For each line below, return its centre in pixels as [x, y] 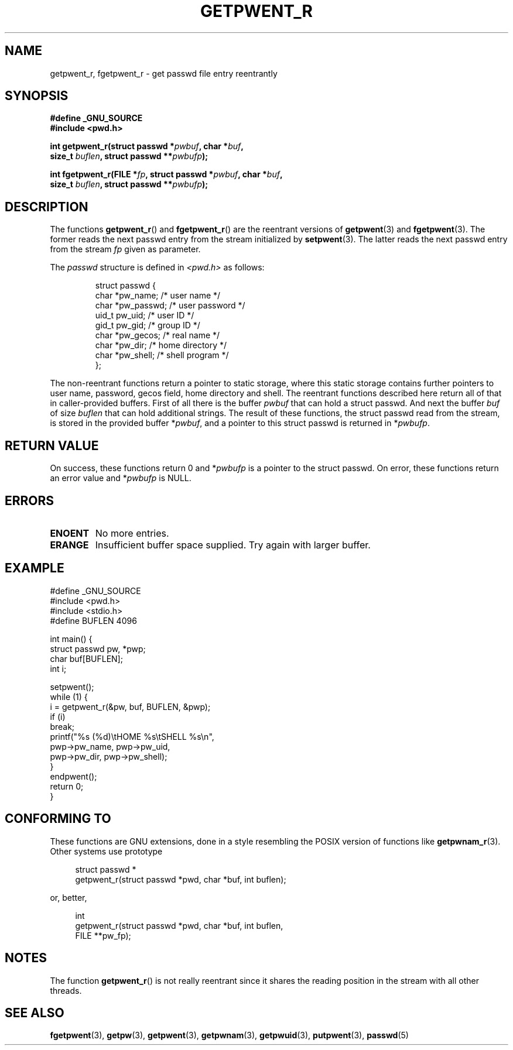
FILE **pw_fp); [103, 935]
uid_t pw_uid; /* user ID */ [145, 315]
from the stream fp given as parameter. [125, 249]
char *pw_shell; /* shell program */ [162, 355]
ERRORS [30, 500]
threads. [66, 990]
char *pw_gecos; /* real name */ [158, 335]
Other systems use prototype [106, 851]
